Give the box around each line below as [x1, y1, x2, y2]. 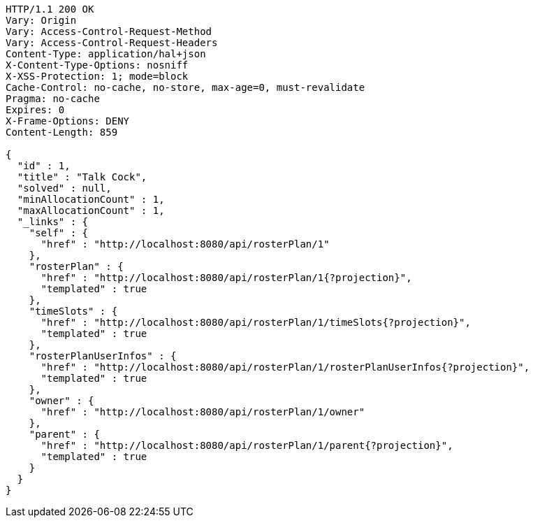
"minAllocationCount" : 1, [17, 194, 165, 205]
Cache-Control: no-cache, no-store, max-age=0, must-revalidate [6, 82, 365, 93]
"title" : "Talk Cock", [17, 171, 147, 182]
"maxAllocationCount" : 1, [17, 205, 165, 216]
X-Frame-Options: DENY [6, 115, 130, 127]
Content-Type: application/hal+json [6, 48, 206, 59]
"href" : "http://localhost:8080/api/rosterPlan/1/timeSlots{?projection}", [41, 317, 471, 328]
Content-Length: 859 [6, 127, 118, 138]
